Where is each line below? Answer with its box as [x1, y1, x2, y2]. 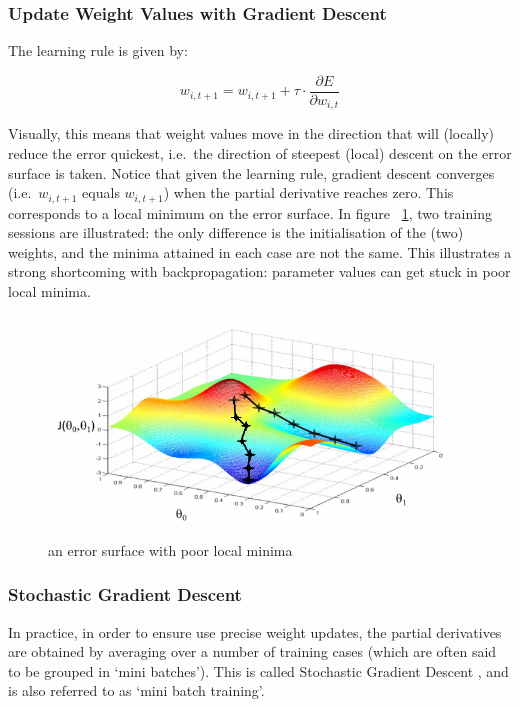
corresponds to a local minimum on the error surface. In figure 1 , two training [8, 202, 492, 223]
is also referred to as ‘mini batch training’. [8, 680, 265, 701]
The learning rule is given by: [8, 40, 188, 61]
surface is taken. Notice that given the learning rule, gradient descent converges [8, 162, 495, 183]
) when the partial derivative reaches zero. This [163, 182, 454, 203]
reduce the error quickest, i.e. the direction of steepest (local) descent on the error [8, 142, 512, 163]
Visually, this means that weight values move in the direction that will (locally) [8, 123, 495, 144]
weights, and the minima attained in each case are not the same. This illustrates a [8, 241, 512, 262]
